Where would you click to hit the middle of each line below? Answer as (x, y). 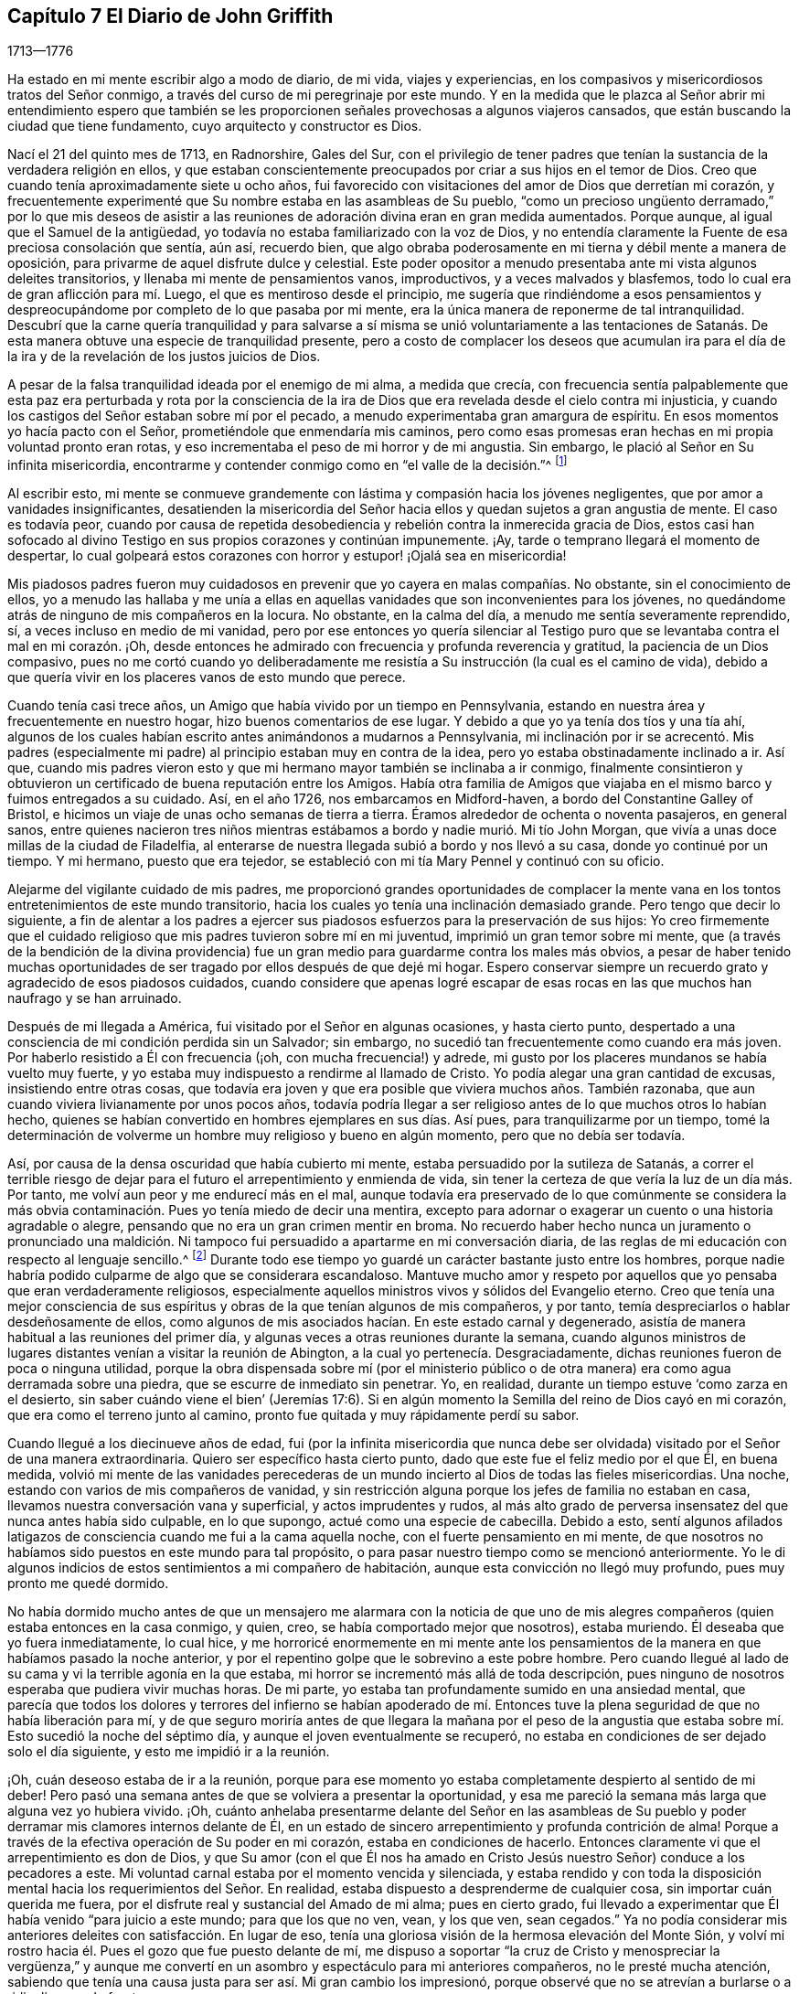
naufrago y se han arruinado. (95, 998)
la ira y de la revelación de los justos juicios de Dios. (164, 357)
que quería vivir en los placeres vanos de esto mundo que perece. (207, 677)
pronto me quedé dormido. (88, 1583)
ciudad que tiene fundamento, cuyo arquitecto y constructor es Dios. (215, 126)
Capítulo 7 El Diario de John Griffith (170, 16)
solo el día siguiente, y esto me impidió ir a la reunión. (169, 1751)
